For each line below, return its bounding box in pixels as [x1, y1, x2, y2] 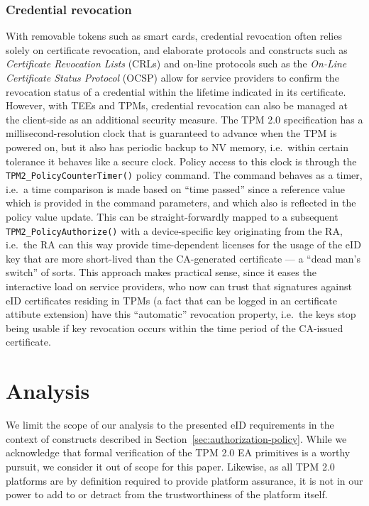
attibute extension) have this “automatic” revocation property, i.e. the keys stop [6, 307, 356, 321]
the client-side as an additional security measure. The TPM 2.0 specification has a [6, 111, 363, 126]
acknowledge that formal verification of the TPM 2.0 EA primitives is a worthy [6, 445, 351, 460]
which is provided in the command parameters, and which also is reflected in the [6, 195, 356, 210]
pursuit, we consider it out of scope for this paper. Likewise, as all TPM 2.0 [6, 458, 335, 473]
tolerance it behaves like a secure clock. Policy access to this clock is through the [6, 153, 357, 168]
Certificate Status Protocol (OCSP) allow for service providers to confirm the [6, 70, 339, 84]
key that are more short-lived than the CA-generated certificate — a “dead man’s [6, 251, 361, 265]
